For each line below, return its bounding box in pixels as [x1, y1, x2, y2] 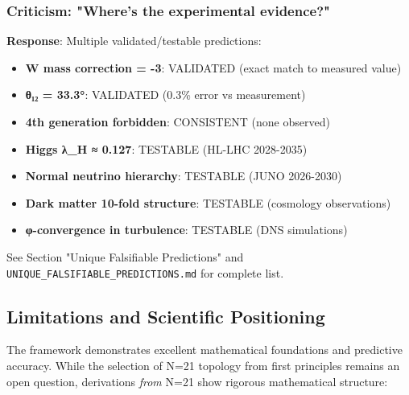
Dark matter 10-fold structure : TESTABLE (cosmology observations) [25, 194, 391, 211]
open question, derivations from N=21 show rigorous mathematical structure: [6, 372, 388, 389]
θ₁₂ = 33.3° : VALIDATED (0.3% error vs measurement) [25, 86, 306, 103]
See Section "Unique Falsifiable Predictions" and [6, 248, 244, 265]
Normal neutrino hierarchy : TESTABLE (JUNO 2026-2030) [25, 167, 342, 184]
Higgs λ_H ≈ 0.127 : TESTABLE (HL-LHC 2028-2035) [25, 140, 308, 157]
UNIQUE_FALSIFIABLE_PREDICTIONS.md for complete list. [6, 264, 284, 281]
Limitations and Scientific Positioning [6, 303, 325, 328]
